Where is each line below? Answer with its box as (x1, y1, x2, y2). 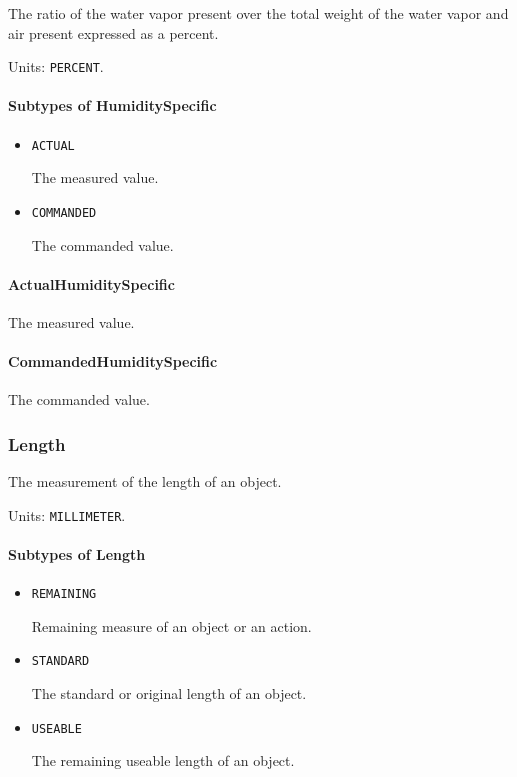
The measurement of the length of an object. (8, 471, 282, 492)
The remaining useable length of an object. (31, 750, 295, 771)
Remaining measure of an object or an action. (31, 615, 312, 636)
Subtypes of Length (8, 543, 146, 564)
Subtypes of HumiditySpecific (8, 95, 217, 116)
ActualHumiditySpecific (8, 273, 175, 294)
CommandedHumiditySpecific (8, 351, 218, 372)
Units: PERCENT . (8, 56, 104, 77)
